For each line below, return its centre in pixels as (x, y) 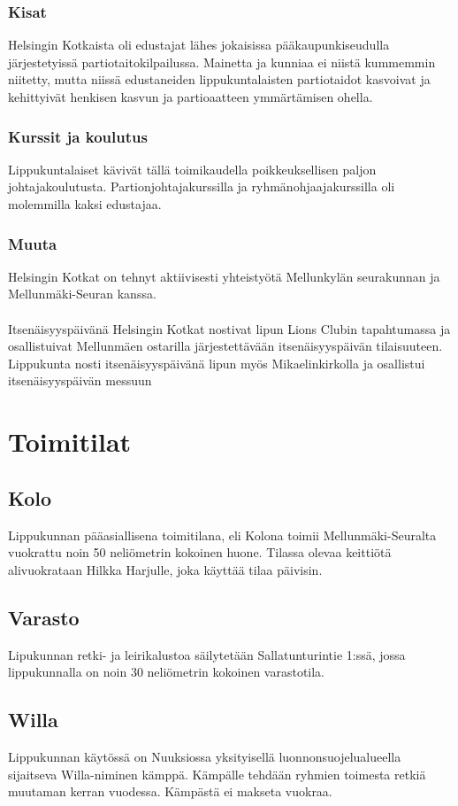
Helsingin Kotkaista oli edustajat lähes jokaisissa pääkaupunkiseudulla (199, 45)
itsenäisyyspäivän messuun (80, 380)
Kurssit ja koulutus (78, 136)
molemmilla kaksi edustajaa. (85, 204)
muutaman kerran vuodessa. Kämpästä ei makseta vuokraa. (170, 791)
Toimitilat (70, 442)
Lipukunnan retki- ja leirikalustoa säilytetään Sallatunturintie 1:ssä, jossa (207, 654)
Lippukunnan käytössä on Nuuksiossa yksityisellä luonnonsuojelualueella (205, 756)
